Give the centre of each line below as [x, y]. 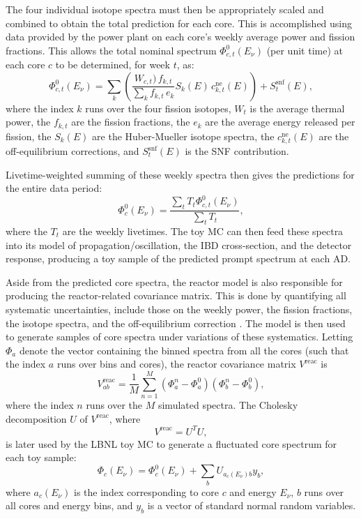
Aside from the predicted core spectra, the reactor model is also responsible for [174, 281]
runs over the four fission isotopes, [158, 108]
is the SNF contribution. [237, 151]
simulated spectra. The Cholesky [228, 405]
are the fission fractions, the [131, 122]
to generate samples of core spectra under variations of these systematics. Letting [179, 337]
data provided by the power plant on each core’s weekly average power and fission [180, 37]
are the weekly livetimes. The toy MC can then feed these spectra [203, 231]
